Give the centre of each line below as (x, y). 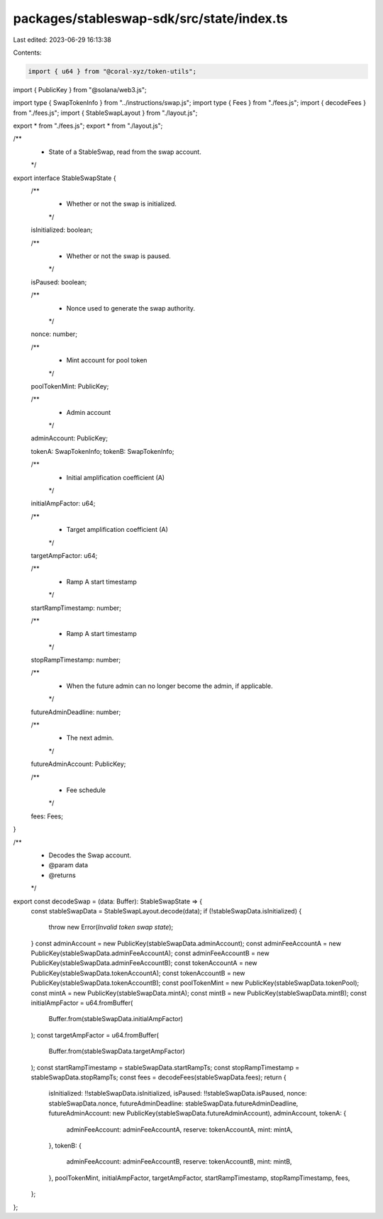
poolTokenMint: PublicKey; (70, 386)
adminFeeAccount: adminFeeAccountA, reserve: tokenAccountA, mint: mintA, (179, 1129)
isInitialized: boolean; (62, 230)
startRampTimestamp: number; (76, 608)
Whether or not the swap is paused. (119, 256)
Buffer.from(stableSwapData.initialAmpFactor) (116, 1019)
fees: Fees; (47, 816)
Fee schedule (86, 790)
